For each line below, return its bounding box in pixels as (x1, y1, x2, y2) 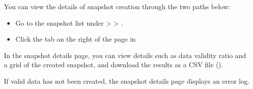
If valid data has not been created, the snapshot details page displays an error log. (4, 75, 250, 86)
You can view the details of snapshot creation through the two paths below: (4, 1, 230, 11)
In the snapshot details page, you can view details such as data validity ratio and (4, 50, 246, 60)
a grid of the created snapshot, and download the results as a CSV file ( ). (4, 59, 223, 70)
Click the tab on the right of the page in (15, 34, 136, 44)
